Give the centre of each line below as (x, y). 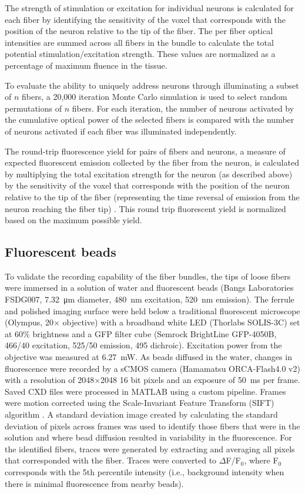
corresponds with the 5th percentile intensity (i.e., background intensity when (145, 471)
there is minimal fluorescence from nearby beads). (94, 483)
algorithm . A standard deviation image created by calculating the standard (141, 414)
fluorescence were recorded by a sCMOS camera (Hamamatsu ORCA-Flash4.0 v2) (152, 368)
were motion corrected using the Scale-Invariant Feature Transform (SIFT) (140, 403)
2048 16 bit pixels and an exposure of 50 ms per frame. (200, 380)
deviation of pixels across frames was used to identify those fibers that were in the (152, 426)
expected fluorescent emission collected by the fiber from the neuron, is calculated (152, 162)
